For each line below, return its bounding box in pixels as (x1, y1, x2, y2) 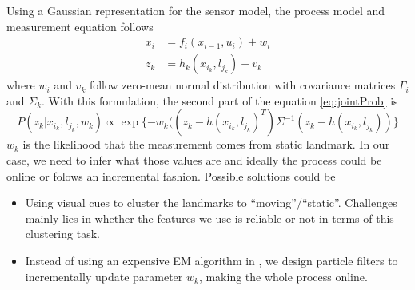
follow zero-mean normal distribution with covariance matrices (89, 77, 396, 93)
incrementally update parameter (25, 268, 183, 284)
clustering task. (25, 225, 100, 242)
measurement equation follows (6, 18, 154, 34)
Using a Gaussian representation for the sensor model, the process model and (6, 2, 385, 18)
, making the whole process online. (198, 268, 368, 284)
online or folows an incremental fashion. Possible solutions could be (6, 167, 336, 184)
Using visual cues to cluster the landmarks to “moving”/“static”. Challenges (25, 194, 397, 211)
